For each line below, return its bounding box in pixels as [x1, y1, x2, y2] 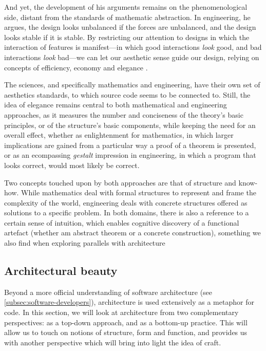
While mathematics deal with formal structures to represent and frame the [21, 187, 256, 198]
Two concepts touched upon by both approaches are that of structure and [4, 177, 236, 188]
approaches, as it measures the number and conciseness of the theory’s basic [4, 109, 243, 120]
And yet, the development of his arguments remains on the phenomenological [4, 2, 248, 12]
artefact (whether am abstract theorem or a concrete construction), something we [4, 227, 261, 238]
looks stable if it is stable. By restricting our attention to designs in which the [4, 31, 250, 42]
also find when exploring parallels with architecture [4, 237, 165, 248]
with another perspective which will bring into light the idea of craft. [4, 337, 221, 347]
